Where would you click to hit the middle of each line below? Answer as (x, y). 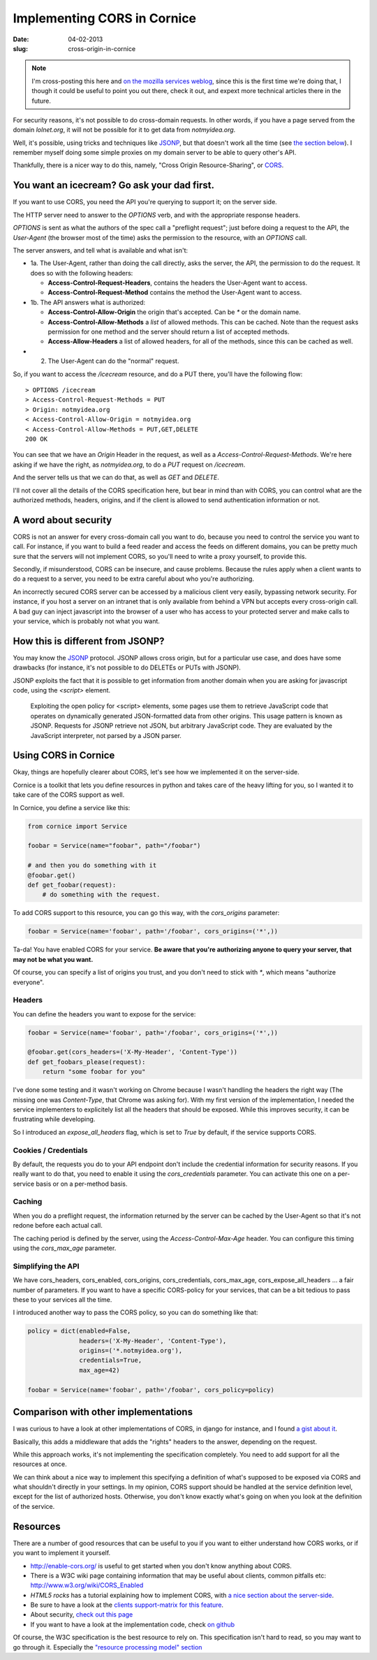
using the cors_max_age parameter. (65, 1248)
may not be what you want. (53, 959)
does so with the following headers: (82, 273)
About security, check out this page (82, 1615)
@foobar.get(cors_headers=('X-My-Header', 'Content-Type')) (133, 1052)
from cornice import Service (77, 826)
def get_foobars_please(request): (87, 1062)
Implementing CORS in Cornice (105, 18)
